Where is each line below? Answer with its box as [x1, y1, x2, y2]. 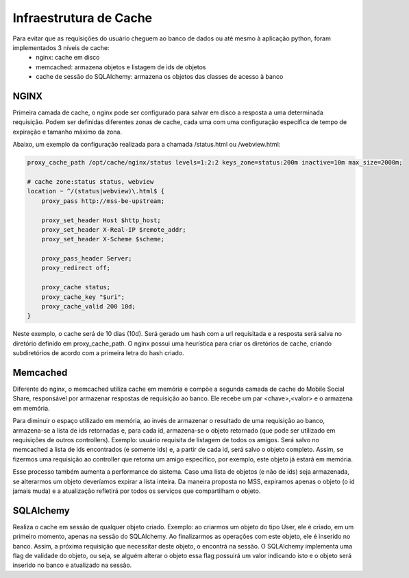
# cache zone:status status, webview [27, 178, 154, 185]
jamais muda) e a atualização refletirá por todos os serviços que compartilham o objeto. [12, 487, 261, 495]
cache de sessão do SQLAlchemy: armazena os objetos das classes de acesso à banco [36, 73, 284, 81]
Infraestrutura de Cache [12, 10, 153, 25]
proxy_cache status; [41, 283, 111, 291]
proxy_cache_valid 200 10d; [41, 302, 136, 311]
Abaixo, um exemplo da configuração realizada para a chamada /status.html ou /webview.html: [12, 141, 281, 149]
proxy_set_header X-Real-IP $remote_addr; [41, 226, 186, 233]
